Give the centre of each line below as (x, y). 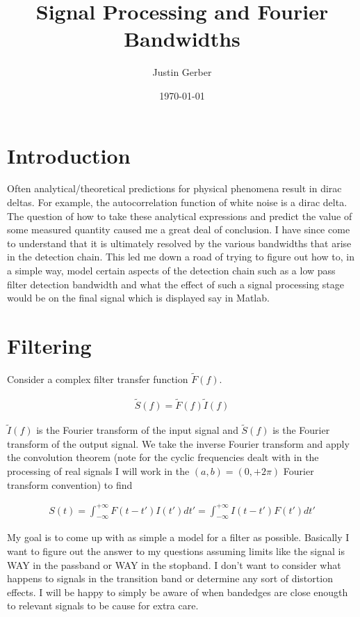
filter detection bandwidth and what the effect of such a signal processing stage (176, 284)
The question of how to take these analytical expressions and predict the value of (180, 216)
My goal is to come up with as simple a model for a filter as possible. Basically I (178, 537)
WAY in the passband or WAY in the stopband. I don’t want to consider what (174, 564)
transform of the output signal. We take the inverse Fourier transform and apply (178, 443)
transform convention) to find (70, 484)
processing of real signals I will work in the (98, 470)
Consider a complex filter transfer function (98, 379)
